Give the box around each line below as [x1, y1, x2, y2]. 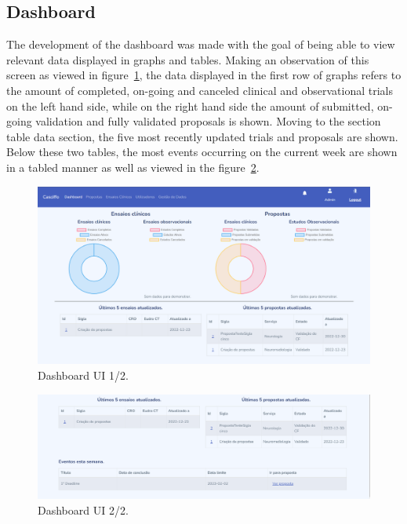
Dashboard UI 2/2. [38, 501, 129, 518]
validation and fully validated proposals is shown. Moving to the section [35, 113, 381, 129]
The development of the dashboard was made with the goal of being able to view [6, 36, 395, 53]
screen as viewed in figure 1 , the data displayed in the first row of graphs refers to [6, 67, 402, 83]
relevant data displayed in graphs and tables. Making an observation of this [6, 51, 369, 67]
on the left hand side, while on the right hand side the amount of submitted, [6, 97, 374, 114]
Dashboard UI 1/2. [38, 367, 129, 384]
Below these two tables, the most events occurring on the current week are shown [6, 144, 398, 160]
